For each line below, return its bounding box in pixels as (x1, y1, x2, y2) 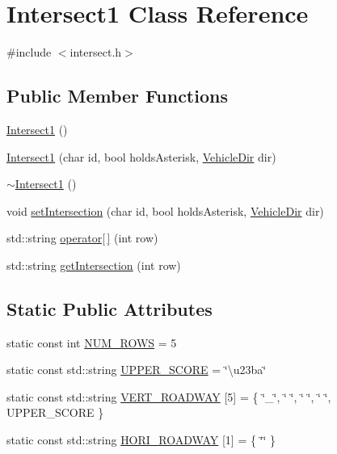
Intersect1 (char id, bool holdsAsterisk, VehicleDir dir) (6, 148, 276, 165)
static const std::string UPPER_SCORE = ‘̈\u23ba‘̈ (6, 361, 267, 378)
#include (6, 44, 52, 61)
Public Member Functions (6, 83, 228, 108)
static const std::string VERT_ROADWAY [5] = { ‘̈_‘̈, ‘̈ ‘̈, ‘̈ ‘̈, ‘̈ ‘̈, (6, 388, 331, 405)
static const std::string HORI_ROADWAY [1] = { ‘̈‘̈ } (6, 431, 276, 448)
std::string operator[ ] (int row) (6, 229, 158, 246)
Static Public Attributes (6, 296, 213, 321)
